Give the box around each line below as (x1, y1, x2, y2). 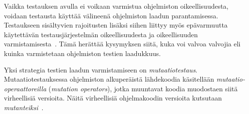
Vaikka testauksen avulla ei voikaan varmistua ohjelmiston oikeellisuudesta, (4, 1, 229, 11)
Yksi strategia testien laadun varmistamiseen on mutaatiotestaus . (4, 64, 198, 74)
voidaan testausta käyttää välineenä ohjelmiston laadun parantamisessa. (4, 10, 218, 20)
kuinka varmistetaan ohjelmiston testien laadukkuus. (4, 48, 161, 58)
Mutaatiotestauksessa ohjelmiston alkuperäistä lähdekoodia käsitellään (4, 74, 215, 84)
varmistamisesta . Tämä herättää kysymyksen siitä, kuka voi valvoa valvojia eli (4, 39, 241, 49)
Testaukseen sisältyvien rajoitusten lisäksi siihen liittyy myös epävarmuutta (4, 20, 228, 30)
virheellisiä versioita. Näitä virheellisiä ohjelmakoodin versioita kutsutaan (4, 93, 222, 103)
